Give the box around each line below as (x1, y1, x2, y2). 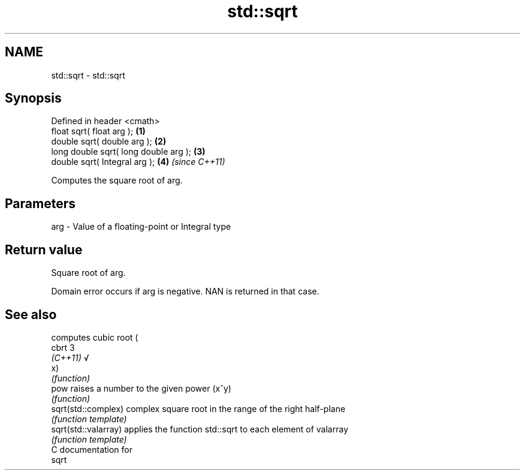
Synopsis (5, 91, 62, 106)
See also (5, 306, 57, 322)
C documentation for (51, 444, 133, 455)
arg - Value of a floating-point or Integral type (51, 221, 231, 232)
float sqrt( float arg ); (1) (51, 126, 146, 137)
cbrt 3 (51, 342, 75, 353)
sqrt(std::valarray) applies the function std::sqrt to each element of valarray (51, 423, 349, 434)
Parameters (5, 196, 76, 211)
